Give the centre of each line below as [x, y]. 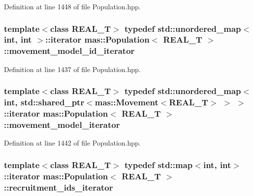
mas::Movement [126, 102]
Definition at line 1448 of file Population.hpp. [72, 6]
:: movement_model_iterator [62, 124]
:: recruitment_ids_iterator [59, 187]
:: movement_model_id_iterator [69, 51]
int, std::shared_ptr [44, 102]
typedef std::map [159, 164]
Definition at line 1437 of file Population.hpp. [72, 69]
